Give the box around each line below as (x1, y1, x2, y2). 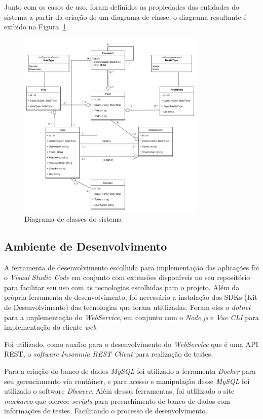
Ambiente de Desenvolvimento (4, 238, 167, 254)
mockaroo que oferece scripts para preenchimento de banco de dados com (4, 395, 230, 406)
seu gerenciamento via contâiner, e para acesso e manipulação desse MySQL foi (4, 375, 250, 386)
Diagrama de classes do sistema (24, 213, 122, 224)
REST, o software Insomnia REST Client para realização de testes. (4, 348, 213, 359)
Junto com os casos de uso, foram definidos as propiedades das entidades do (4, 2, 240, 12)
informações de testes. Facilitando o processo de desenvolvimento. (4, 405, 208, 416)
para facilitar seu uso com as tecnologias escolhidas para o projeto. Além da (4, 282, 240, 292)
